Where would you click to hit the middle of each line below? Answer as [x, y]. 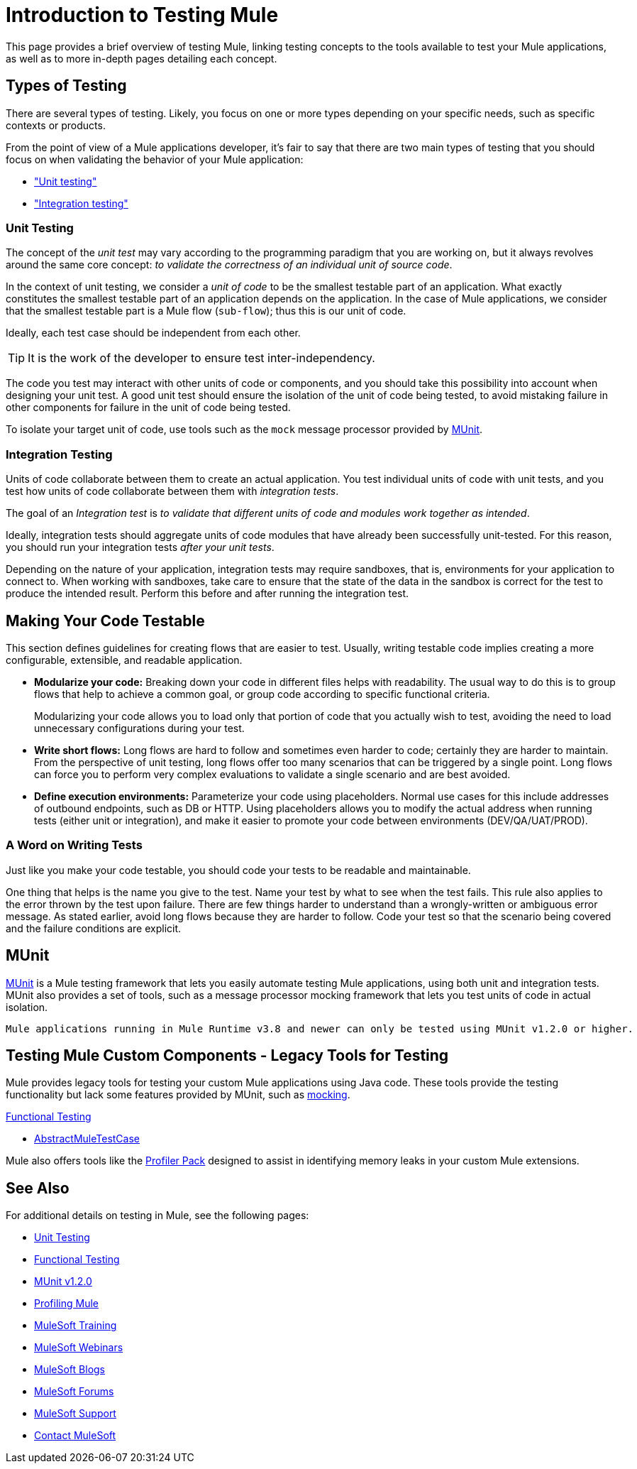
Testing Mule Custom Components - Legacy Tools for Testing [227, 1055]
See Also [38, 1188]
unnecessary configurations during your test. [139, 728]
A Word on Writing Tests [74, 845]
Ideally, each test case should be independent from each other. [153, 333]
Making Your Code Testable [105, 621]
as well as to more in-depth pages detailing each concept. [142, 58]
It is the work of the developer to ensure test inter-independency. [201, 358]
